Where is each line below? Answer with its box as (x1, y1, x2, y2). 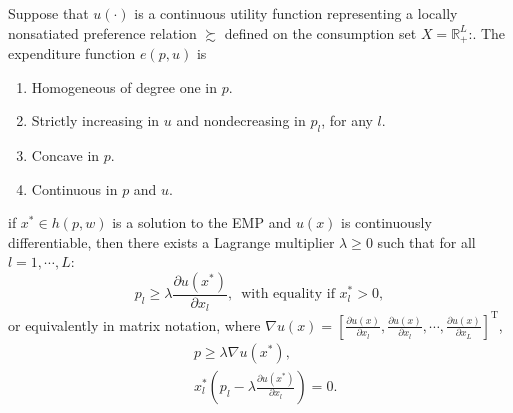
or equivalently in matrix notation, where (8, 314, 261, 335)
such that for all (377, 231, 476, 252)
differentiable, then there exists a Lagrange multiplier (8, 231, 335, 252)
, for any (321, 110, 373, 131)
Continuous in (31, 178, 118, 199)
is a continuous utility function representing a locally (134, 3, 458, 23)
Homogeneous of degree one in (31, 76, 218, 97)
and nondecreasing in (176, 110, 306, 131)
